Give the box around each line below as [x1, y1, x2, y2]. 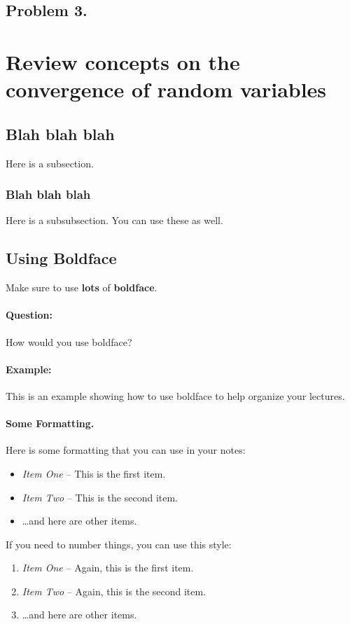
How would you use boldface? [6, 334, 132, 349]
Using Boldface [6, 247, 117, 269]
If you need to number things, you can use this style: [6, 536, 232, 551]
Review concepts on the [6, 47, 240, 76]
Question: [6, 307, 52, 322]
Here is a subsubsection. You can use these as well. [6, 213, 223, 228]
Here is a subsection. [6, 155, 94, 170]
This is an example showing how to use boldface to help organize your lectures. [6, 388, 345, 403]
